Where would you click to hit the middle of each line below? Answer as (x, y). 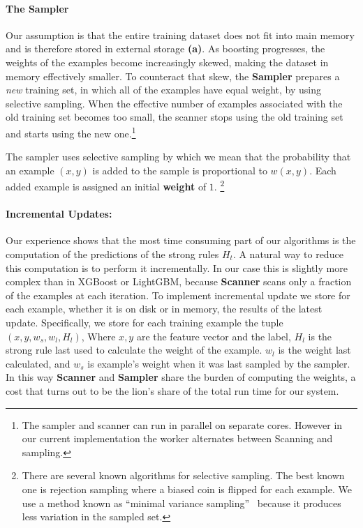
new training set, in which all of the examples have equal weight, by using (164, 90)
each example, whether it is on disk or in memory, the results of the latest (164, 309)
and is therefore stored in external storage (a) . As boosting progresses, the (165, 48)
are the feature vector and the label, (214, 336)
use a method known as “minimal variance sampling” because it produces (181, 503)
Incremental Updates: (59, 214)
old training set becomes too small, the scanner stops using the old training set (175, 117)
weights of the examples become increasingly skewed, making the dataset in (167, 62)
